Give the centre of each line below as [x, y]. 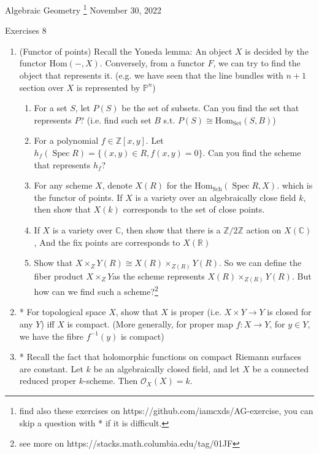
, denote [117, 185]
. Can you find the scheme [252, 152]
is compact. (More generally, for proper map [150, 324]
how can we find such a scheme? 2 [96, 290]
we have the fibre [52, 336]
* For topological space [63, 312]
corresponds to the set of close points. [194, 209]
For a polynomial [66, 140]
